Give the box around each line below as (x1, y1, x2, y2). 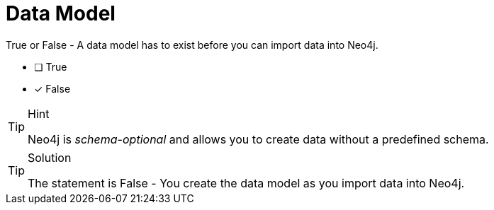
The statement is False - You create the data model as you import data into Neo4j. (28, 175, 465, 190)
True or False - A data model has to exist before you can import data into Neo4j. (6, 38, 378, 51)
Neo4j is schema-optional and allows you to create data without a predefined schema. (28, 132, 489, 146)
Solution (28, 150, 72, 165)
